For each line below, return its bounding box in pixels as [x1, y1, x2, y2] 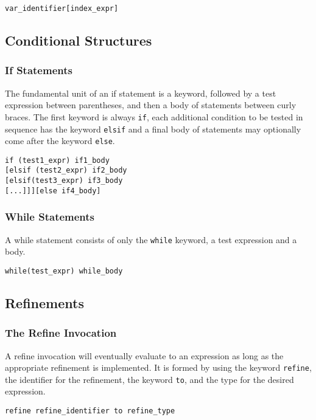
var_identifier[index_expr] [5, 4, 119, 13]
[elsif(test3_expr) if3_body [5, 176, 123, 185]
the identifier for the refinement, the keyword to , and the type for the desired [5, 373, 294, 385]
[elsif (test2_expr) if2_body [5, 166, 127, 175]
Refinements [5, 293, 84, 312]
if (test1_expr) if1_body [5, 156, 110, 165]
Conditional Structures [5, 31, 152, 50]
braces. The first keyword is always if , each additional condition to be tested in [5, 110, 303, 123]
